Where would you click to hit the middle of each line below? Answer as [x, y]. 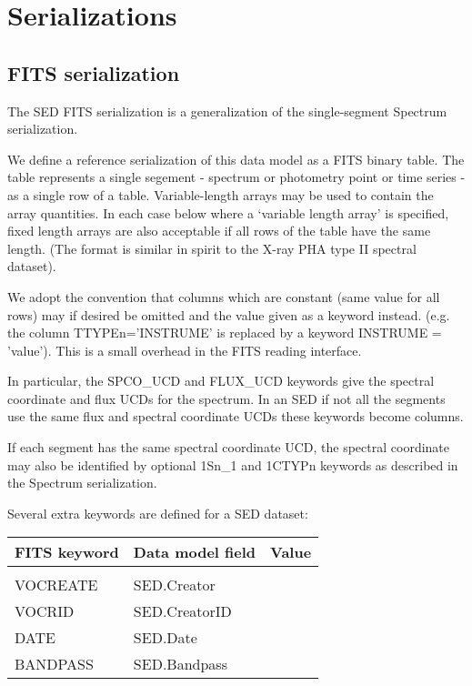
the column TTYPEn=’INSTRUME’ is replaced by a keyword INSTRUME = [225, 333]
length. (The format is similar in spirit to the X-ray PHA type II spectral [212, 248]
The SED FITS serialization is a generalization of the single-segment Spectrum [227, 111]
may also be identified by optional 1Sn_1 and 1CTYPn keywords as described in [233, 464]
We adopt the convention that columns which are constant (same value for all [224, 296]
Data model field [195, 552]
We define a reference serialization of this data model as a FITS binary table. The [236, 159]
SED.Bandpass [180, 664]
